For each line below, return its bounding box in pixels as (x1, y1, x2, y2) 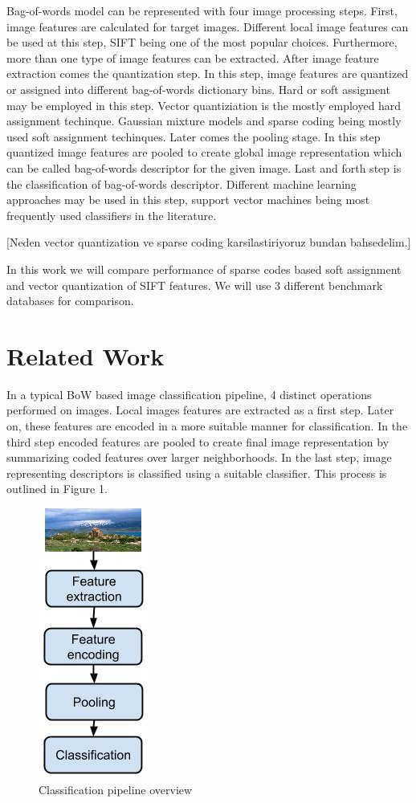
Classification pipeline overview (39, 781, 193, 797)
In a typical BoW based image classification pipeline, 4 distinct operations (6, 385, 372, 402)
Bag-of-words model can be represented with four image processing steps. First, (6, 2, 398, 18)
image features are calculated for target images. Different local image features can (6, 18, 409, 35)
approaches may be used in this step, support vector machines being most (6, 191, 370, 208)
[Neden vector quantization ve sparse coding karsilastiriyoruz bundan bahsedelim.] (6, 234, 411, 251)
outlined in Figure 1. (6, 480, 108, 497)
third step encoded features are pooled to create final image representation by (6, 433, 389, 450)
